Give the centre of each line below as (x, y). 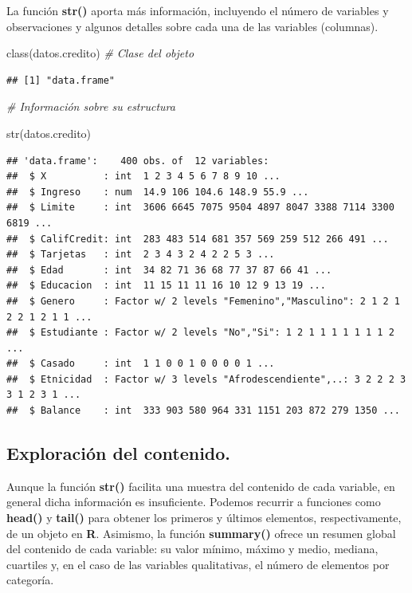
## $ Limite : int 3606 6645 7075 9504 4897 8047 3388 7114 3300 (200, 208)
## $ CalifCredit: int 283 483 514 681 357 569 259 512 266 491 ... (198, 239)
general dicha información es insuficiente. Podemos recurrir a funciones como (194, 502)
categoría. (30, 580)
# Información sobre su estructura (91, 106)
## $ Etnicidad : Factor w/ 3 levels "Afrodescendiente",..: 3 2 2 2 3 (206, 379)
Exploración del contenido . (119, 453)
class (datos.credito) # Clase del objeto (100, 53)
